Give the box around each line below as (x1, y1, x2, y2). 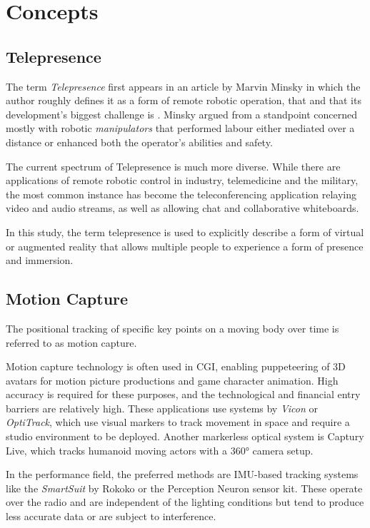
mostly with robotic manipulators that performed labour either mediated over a (6, 121, 355, 136)
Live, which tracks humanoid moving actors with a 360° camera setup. (6, 442, 314, 457)
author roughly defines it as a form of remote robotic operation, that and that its (6, 93, 361, 108)
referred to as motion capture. (6, 335, 137, 350)
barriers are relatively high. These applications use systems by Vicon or (6, 400, 319, 415)
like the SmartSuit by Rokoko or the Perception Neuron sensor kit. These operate (6, 480, 363, 495)
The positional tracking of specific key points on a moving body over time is (6, 320, 339, 335)
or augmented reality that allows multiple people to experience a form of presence (6, 238, 364, 253)
